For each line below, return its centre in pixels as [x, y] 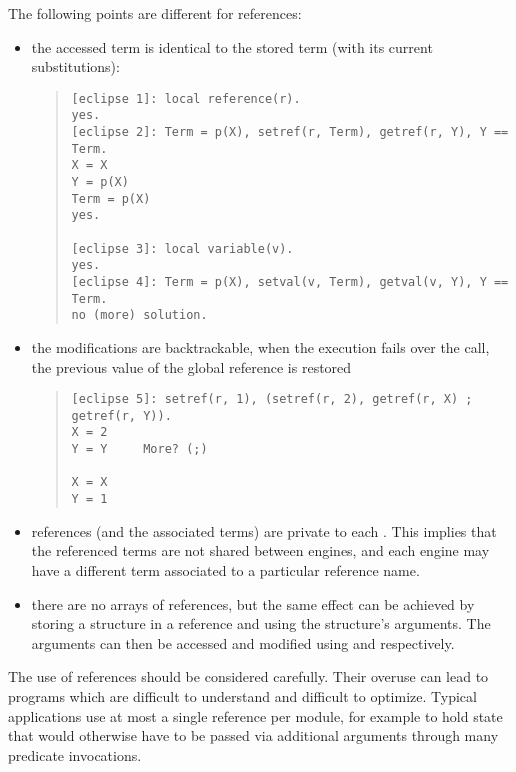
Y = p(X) [100, 182]
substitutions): [75, 66]
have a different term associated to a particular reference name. [225, 569]
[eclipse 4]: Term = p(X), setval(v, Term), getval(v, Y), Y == [290, 282]
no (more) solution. [139, 315]
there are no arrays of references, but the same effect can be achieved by [253, 603]
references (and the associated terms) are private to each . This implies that [264, 530]
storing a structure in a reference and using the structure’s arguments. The [261, 623]
